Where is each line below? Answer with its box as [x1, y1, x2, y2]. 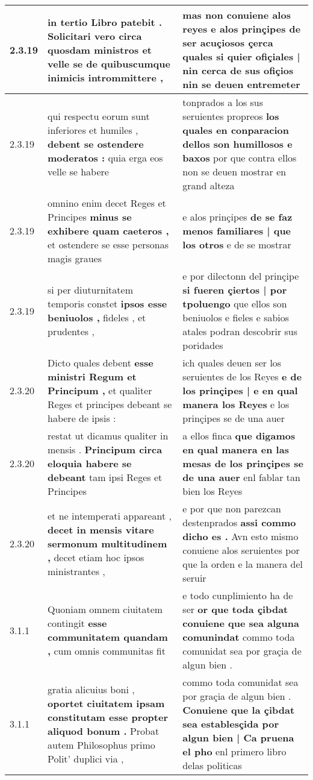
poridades [182, 338, 223, 352]
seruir [182, 571, 206, 585]
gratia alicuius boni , [48, 682, 135, 696]
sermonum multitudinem [48, 536, 167, 550]
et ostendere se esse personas [48, 237, 169, 251]
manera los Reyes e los [182, 397, 290, 411]
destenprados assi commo [182, 515, 296, 529]
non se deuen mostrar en [182, 165, 287, 178]
